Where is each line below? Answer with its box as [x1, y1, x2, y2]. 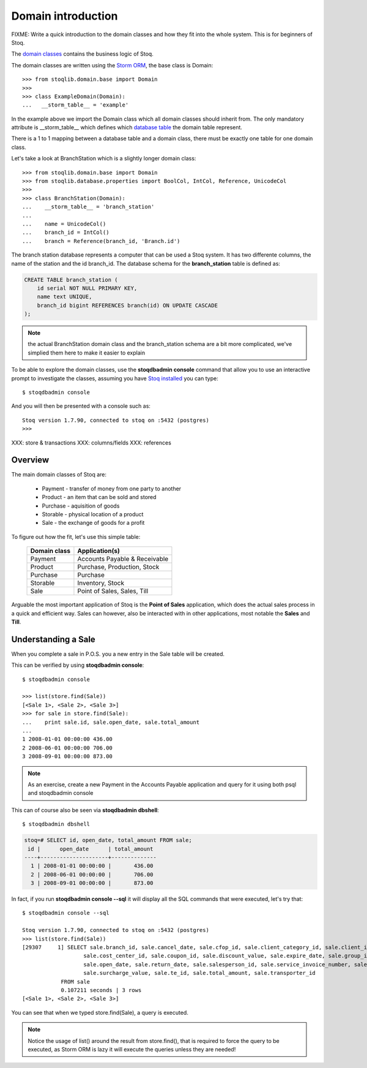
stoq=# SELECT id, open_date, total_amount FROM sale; [24, 837, 192, 844]
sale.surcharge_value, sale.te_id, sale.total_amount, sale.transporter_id [83, 969, 316, 977]
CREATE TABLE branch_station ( [24, 276, 119, 283]
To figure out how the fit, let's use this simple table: [11, 533, 141, 540]
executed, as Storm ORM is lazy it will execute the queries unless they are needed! [28, 1045, 236, 1053]
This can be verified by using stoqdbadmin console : [11, 661, 144, 669]
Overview [11, 455, 50, 465]
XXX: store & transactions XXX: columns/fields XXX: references [11, 438, 171, 446]
